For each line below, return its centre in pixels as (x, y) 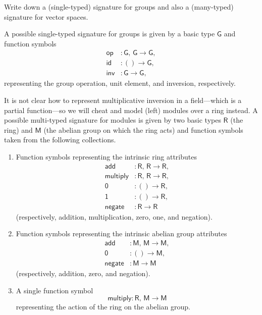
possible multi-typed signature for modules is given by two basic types (113, 120)
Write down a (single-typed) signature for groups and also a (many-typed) (119, 7)
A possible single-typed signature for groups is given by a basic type (110, 34)
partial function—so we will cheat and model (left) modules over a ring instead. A (131, 110)
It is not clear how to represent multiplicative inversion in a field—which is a (123, 100)
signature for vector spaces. (46, 16)
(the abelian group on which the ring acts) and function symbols (143, 129)
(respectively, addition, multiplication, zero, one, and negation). (114, 216)
